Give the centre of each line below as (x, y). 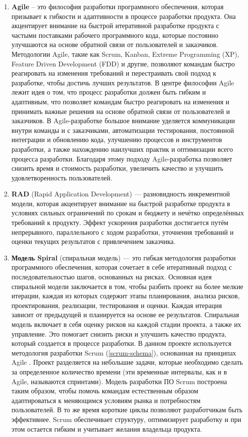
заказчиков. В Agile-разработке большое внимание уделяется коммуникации (123, 121)
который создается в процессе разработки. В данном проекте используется (121, 343)
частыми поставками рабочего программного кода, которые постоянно (115, 35)
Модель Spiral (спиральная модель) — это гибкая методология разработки (124, 257)
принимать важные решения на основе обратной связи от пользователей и (121, 111)
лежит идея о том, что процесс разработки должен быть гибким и (108, 92)
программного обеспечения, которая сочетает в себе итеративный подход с (122, 267)
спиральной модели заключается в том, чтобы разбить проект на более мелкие (127, 286)
